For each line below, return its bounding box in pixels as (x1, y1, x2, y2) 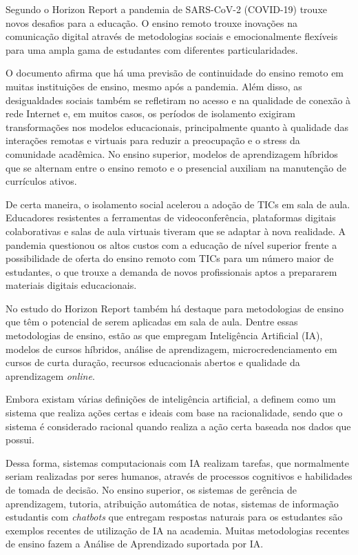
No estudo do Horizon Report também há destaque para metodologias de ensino (6, 301, 344, 315)
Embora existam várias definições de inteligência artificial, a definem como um (6, 392, 336, 406)
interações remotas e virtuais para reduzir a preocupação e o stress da (6, 133, 300, 148)
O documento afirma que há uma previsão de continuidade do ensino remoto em (6, 65, 344, 80)
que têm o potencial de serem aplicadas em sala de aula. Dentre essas (6, 314, 298, 329)
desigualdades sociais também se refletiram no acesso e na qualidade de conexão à (6, 92, 351, 107)
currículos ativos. (6, 174, 77, 188)
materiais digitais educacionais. (6, 278, 137, 292)
